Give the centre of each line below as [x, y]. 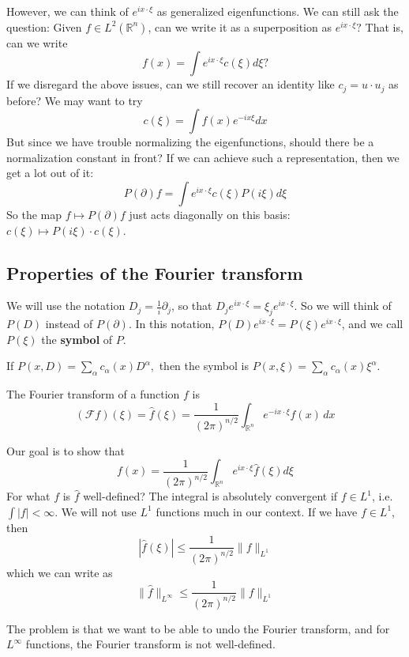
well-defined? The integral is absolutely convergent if [210, 496]
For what [28, 496]
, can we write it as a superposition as [240, 26]
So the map [34, 215]
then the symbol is [204, 366]
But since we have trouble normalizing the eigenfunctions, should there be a [190, 142]
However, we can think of [68, 11]
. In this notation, [171, 324]
